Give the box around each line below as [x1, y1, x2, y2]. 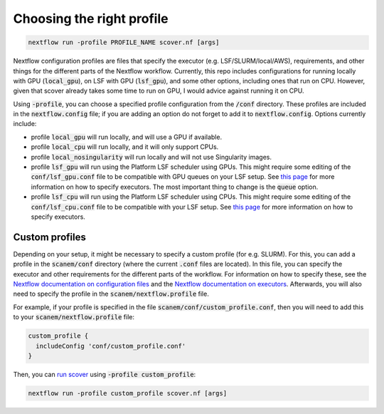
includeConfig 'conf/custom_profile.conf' [36, 342, 186, 350]
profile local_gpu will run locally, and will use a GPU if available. [31, 133, 223, 141]
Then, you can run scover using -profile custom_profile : [13, 370, 196, 378]
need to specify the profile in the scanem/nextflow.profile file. [13, 289, 209, 299]
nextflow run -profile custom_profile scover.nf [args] [28, 389, 228, 397]
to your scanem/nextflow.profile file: [13, 313, 135, 321]
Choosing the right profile [13, 11, 169, 26]
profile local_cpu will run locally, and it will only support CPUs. [31, 143, 219, 151]
